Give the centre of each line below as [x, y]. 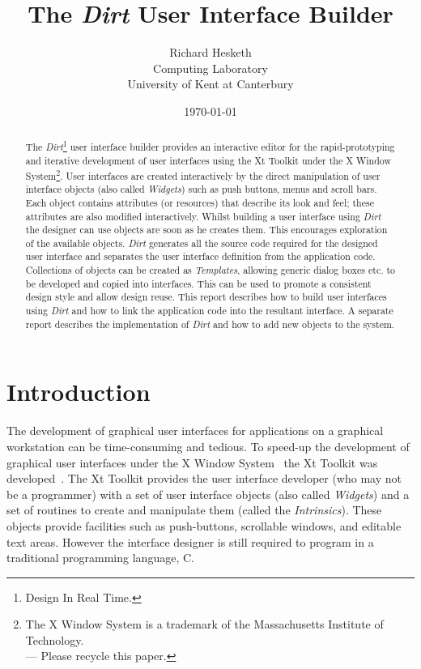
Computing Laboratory [210, 68]
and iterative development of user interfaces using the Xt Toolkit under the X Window [208, 160]
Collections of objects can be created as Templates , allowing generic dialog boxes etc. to [210, 270]
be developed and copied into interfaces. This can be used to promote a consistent [198, 283]
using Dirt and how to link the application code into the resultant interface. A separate [209, 311]
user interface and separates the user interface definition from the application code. [200, 256]
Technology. [55, 639]
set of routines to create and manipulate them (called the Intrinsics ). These [194, 510]
